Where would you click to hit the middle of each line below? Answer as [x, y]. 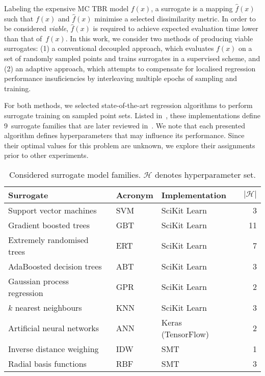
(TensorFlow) [185, 334]
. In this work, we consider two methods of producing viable [159, 38]
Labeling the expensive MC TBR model [67, 8]
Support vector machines [52, 210]
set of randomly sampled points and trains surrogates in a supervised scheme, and [132, 58]
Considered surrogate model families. [75, 174]
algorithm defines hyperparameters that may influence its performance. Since [124, 135]
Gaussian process [39, 281]
